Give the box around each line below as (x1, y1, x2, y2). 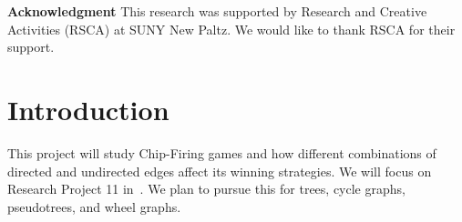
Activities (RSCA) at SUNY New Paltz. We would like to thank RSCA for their (7, 19, 456, 38)
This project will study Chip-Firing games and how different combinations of (7, 143, 436, 162)
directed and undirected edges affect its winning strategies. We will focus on (7, 161, 432, 180)
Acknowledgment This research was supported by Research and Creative (7, 2, 427, 20)
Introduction (7, 90, 169, 127)
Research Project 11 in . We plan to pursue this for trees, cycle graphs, (7, 179, 406, 198)
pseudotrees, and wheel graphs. (7, 197, 181, 216)
